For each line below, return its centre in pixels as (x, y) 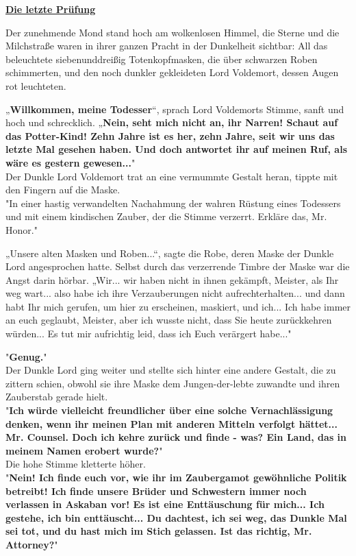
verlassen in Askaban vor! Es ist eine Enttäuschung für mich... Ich (165, 504)
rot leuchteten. (36, 85)
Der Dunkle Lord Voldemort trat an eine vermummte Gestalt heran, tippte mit (172, 176)
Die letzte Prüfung (51, 9)
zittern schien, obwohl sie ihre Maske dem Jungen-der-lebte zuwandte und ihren (173, 383)
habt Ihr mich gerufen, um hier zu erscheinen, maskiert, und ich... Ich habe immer (178, 306)
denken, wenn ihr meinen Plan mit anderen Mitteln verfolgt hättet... (172, 423)
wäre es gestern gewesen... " (71, 162)
